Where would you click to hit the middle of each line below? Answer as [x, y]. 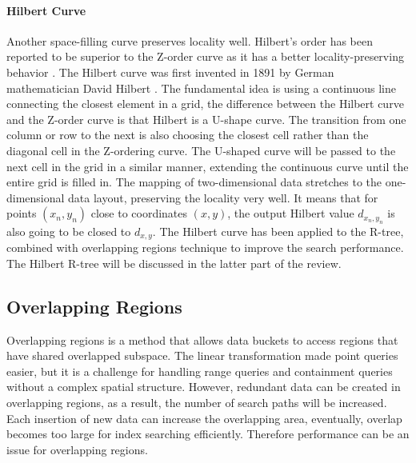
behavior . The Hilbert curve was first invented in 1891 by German [170, 72]
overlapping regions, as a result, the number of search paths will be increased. [197, 402]
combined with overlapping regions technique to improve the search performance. [205, 247]
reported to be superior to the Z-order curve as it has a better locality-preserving [205, 56]
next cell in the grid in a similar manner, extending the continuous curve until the [208, 166]
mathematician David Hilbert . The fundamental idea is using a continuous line [201, 88]
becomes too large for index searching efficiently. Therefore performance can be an [208, 434]
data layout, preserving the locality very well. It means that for [223, 197]
